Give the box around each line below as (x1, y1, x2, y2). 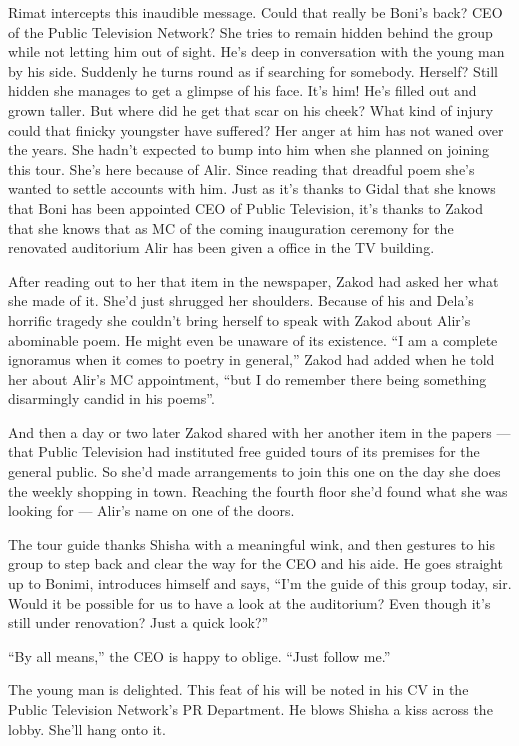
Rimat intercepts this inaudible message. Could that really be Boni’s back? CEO (8, 2, 503, 22)
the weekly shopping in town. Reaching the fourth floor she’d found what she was (8, 480, 508, 501)
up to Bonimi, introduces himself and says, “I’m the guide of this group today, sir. (8, 573, 512, 594)
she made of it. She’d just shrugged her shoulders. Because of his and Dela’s (8, 290, 474, 311)
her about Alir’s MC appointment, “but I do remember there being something (8, 368, 487, 389)
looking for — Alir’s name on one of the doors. (8, 500, 295, 521)
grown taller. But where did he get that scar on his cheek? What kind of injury (8, 99, 494, 120)
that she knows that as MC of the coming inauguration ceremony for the (8, 217, 454, 238)
